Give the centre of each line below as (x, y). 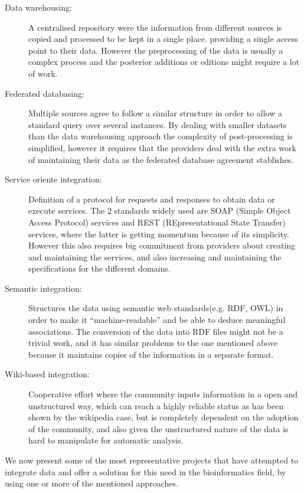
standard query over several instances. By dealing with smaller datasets (158, 124)
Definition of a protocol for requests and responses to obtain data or (152, 199)
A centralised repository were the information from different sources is (155, 27)
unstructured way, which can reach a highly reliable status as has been (156, 405)
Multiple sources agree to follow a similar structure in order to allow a (155, 113)
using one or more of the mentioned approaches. (91, 483)
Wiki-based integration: (47, 374)
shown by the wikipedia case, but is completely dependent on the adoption (164, 417)
